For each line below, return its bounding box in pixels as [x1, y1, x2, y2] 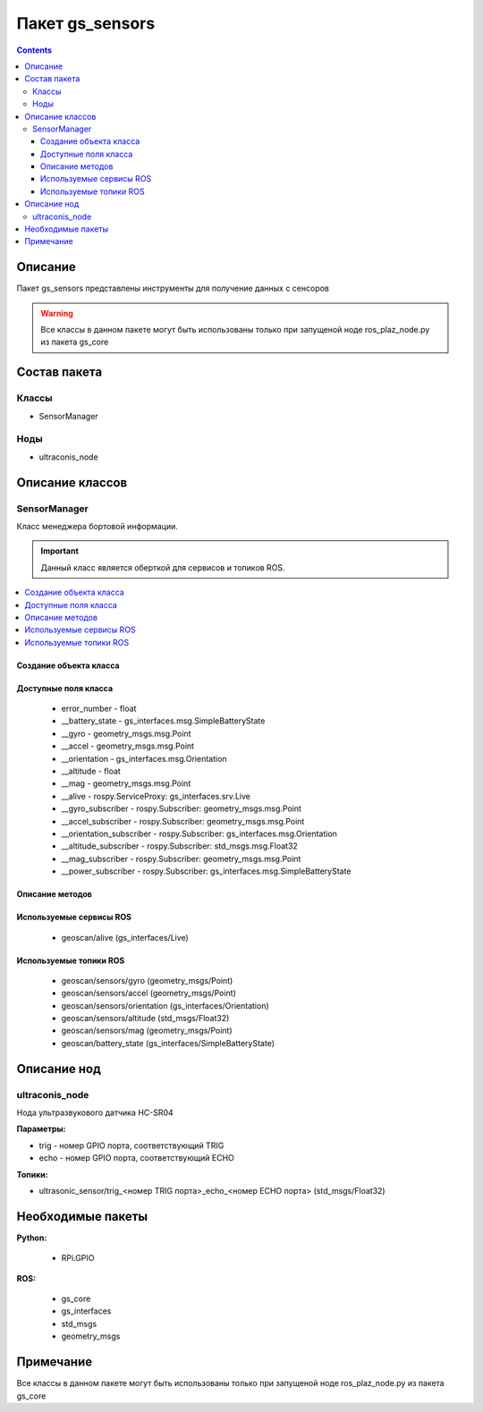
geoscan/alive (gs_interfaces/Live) [61, 932, 190, 943]
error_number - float [61, 703, 137, 714]
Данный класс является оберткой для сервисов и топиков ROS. [40, 562, 285, 572]
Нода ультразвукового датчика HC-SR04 [16, 1107, 174, 1118]
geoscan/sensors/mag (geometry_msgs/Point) [61, 1025, 233, 1036]
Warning [40, 308, 73, 318]
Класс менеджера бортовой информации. [16, 520, 179, 531]
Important [40, 545, 80, 556]
